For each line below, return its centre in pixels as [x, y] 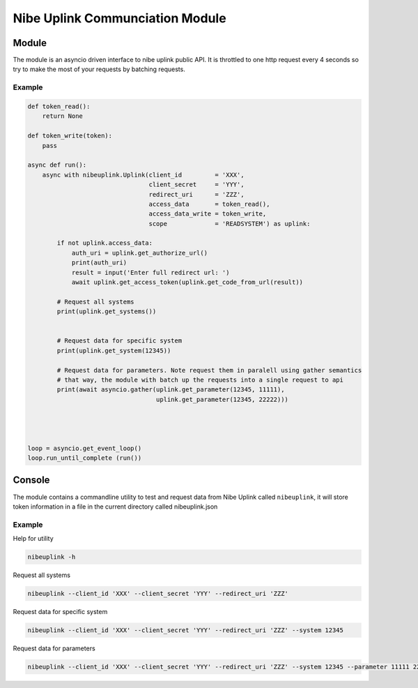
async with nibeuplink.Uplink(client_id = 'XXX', [143, 175]
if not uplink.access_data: [105, 243]
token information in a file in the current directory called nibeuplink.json [115, 507]
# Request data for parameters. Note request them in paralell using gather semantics [209, 370]
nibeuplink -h [52, 557]
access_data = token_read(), [209, 204]
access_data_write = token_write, [208, 214]
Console [31, 480]
